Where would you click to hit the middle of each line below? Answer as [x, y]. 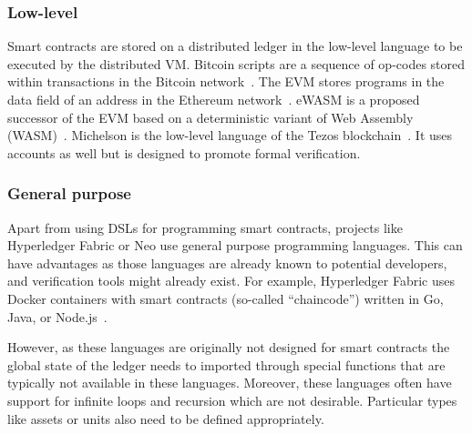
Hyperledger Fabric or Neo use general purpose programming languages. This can [235, 245]
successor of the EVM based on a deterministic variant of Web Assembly [210, 117]
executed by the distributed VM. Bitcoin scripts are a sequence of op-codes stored [236, 63]
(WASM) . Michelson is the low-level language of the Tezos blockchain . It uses [230, 135]
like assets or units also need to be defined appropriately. [166, 418]
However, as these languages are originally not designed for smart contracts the [229, 347]
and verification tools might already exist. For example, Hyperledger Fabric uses [231, 281]
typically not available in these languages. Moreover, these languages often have [230, 383]
